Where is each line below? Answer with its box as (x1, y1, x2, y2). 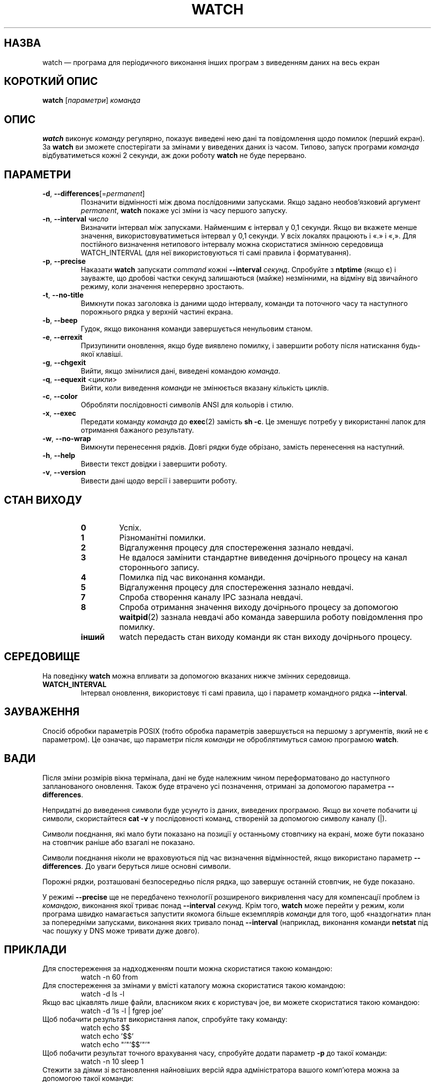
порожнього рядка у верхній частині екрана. (80, 308, 233, 316)
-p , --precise (42, 257, 86, 266)
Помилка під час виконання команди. (119, 572, 265, 582)
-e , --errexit (42, 333, 82, 342)
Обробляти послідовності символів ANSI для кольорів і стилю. (80, 400, 294, 409)
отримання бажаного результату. (80, 426, 194, 435)
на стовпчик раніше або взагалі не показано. (42, 838, 195, 847)
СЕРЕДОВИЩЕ (4, 650, 80, 663)
